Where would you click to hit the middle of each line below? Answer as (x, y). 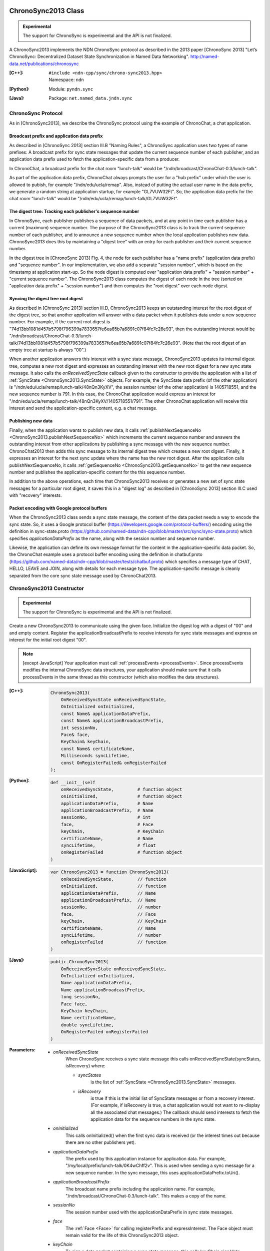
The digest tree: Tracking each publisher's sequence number (74, 211)
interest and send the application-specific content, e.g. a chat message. (83, 408)
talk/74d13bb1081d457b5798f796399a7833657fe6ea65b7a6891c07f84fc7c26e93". (95, 343)
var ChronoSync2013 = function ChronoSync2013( (110, 872)
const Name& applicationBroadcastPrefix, (112, 721)
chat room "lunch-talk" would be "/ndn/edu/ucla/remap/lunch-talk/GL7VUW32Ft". (94, 199)
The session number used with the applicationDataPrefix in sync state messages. (149, 1212)
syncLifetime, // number (111, 935)
